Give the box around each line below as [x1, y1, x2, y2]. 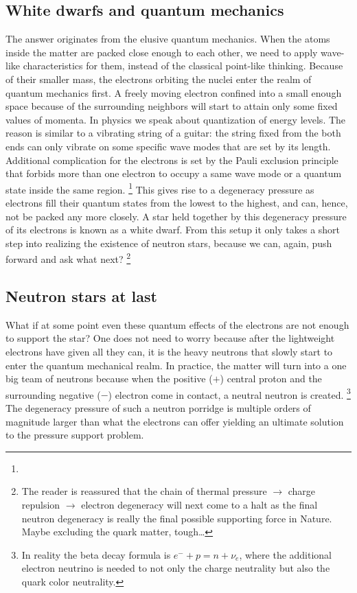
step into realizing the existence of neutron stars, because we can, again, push [5, 235, 332, 250]
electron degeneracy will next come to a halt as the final [81, 498, 318, 511]
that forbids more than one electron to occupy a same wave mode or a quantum [5, 166, 342, 181]
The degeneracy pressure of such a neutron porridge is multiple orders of [5, 401, 311, 415]
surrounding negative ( [5, 387, 101, 402]
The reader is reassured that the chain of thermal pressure [21, 484, 267, 498]
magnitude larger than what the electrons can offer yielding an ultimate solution [5, 414, 344, 428]
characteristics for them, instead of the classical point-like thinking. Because [23, 58, 343, 73]
